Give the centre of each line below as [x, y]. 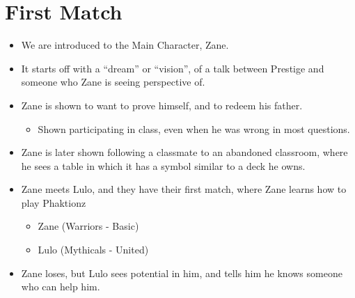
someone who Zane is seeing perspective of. [113, 82]
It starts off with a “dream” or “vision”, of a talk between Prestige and [173, 68]
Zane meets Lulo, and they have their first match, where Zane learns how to [184, 189]
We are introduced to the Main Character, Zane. [125, 45]
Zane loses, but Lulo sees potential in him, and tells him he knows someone [182, 273]
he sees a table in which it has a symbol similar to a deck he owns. [163, 165]
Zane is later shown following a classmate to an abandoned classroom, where [184, 152]
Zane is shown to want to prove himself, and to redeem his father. [162, 105]
